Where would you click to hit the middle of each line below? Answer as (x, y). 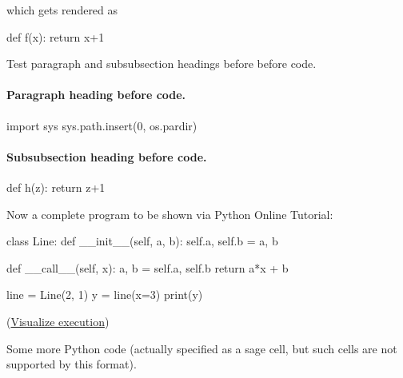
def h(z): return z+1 (56, 187)
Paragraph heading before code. (96, 95)
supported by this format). (72, 364)
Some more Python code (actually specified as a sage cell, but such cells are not (202, 348)
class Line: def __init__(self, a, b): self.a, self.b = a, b (142, 241)
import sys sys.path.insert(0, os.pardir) (102, 125)
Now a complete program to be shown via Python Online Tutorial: (170, 214)
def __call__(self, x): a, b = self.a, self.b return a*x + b (148, 267)
